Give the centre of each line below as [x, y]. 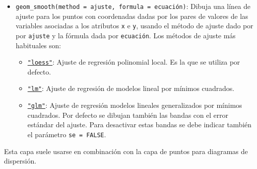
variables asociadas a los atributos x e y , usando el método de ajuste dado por [134, 26]
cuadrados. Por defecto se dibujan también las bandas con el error [128, 115]
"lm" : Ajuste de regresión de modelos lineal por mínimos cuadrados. [131, 88]
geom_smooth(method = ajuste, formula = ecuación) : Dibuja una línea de [133, 6]
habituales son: [38, 45]
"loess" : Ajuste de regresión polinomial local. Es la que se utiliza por [134, 62]
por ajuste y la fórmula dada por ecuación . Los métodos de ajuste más [126, 35]
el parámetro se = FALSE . [67, 134]
